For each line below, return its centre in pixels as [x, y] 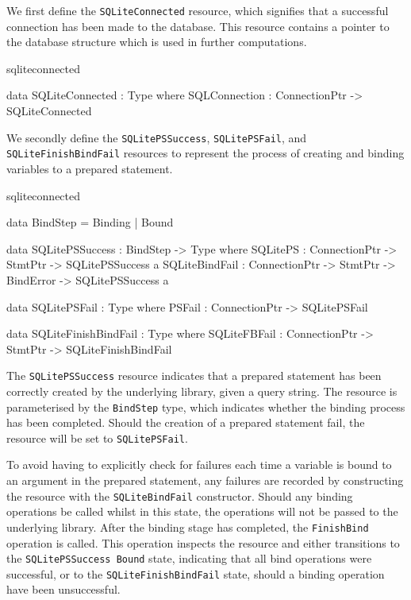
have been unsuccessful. [63, 589]
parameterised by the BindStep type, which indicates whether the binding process [206, 406]
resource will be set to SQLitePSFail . [97, 437]
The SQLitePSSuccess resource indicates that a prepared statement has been [194, 375]
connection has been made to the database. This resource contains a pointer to [198, 26]
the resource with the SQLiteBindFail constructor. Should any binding [180, 495]
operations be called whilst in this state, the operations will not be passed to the [202, 511]
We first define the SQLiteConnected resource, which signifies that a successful [198, 10]
